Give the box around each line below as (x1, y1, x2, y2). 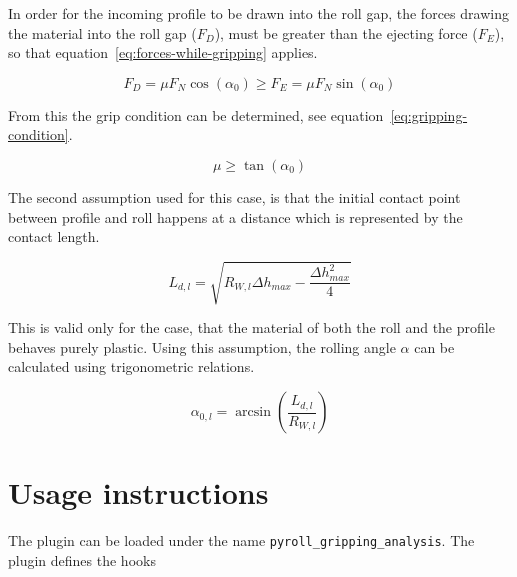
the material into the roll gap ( (8, 22, 197, 43)
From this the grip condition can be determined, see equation (8, 104, 384, 125)
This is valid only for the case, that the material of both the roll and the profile (8, 317, 495, 338)
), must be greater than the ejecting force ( (214, 22, 478, 43)
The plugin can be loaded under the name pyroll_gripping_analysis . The (8, 530, 475, 551)
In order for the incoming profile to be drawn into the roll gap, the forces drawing (8, 3, 509, 23)
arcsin (235, 405, 272, 420)
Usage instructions (8, 472, 269, 513)
